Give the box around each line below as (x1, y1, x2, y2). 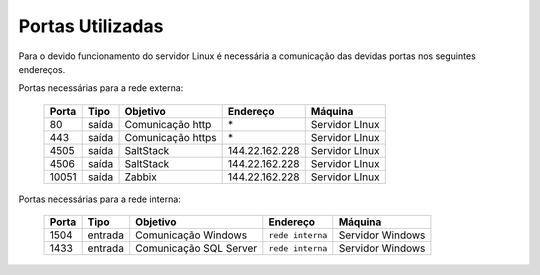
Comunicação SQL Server (135, 241, 258, 255)
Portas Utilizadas (18, 15, 164, 37)
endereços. (18, 63, 66, 75)
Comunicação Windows (135, 228, 248, 242)
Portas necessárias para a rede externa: (18, 82, 184, 94)
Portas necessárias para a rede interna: (18, 193, 182, 205)
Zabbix (124, 170, 157, 184)
